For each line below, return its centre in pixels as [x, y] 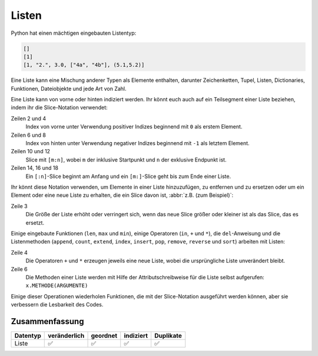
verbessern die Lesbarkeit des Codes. [57, 305]
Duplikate [168, 335]
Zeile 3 [19, 206]
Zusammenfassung [47, 321]
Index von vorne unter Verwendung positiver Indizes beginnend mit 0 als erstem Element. [134, 127]
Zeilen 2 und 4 [29, 118]
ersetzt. [35, 222]
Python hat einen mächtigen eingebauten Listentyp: [74, 33]
